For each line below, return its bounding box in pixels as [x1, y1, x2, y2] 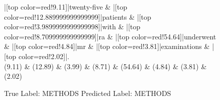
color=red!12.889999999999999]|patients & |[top [4, 11, 151, 22]
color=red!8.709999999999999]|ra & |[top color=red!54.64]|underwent [4, 31, 216, 41]
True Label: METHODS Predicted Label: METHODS [4, 87, 171, 98]
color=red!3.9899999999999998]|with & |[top [4, 21, 141, 32]
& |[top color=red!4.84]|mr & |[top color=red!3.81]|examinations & [4, 41, 210, 52]
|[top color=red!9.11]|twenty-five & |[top [4, 2, 127, 12]
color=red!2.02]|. [18, 51, 70, 61]
